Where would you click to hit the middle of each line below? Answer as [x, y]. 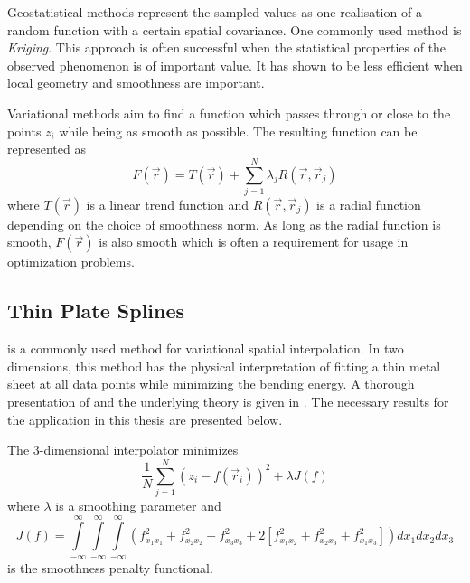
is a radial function [369, 204]
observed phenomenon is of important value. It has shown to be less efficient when [235, 65]
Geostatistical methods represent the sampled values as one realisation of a [215, 12]
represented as [47, 149]
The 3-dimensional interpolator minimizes [123, 450]
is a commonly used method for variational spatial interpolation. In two [206, 348]
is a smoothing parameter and [138, 505]
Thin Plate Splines [96, 310]
